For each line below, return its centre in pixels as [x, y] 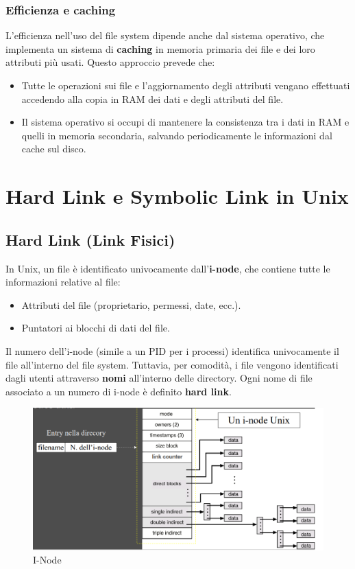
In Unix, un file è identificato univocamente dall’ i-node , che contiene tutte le [168, 268]
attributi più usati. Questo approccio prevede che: [110, 62]
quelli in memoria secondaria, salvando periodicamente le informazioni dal [177, 135]
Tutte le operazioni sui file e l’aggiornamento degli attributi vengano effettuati [186, 85]
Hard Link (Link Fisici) [90, 239]
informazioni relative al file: [63, 282]
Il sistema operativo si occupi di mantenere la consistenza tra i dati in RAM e [185, 122]
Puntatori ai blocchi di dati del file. [96, 328]
